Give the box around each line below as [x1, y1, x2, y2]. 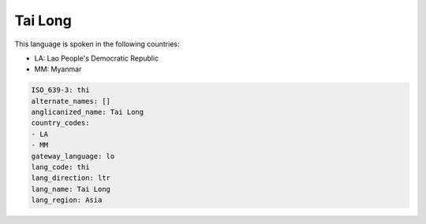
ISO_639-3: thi [31, 86, 90, 94]
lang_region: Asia [31, 196, 103, 204]
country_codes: [31, 119, 90, 127]
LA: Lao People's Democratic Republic [34, 53, 159, 63]
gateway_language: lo [31, 152, 115, 160]
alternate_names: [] [31, 97, 110, 105]
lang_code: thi [31, 163, 90, 172]
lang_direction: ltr [31, 174, 110, 182]
